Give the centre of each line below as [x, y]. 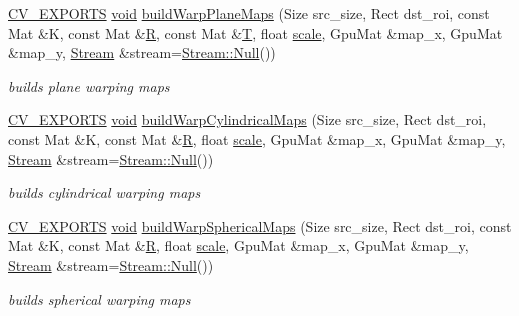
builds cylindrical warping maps [104, 192]
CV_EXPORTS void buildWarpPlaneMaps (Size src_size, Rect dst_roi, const [249, 13]
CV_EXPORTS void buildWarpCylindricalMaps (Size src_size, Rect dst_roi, [247, 119]
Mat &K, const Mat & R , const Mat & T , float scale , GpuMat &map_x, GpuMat [255, 32]
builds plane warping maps [89, 85]
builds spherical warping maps [99, 298]
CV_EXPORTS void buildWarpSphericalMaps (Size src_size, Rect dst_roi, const [260, 225]
